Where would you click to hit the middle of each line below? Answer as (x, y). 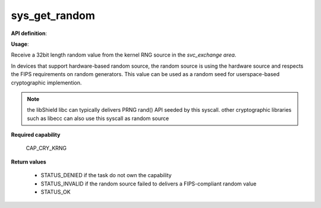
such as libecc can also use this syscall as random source (98, 118)
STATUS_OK (56, 192)
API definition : (29, 33)
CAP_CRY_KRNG (46, 148)
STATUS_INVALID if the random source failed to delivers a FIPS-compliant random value (149, 184)
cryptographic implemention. (46, 83)
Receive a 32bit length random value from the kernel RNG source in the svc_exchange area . (124, 55)
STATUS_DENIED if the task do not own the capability (106, 175)
